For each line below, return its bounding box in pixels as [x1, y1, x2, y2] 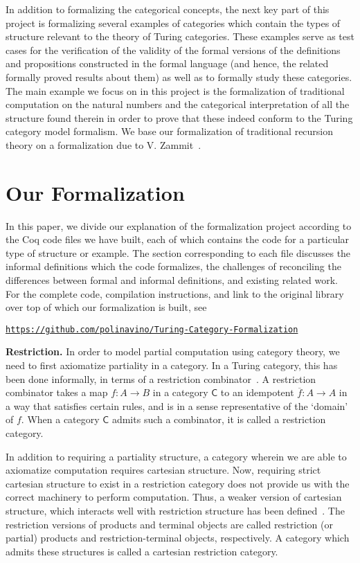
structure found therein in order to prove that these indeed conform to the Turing [6, 110, 353, 125]
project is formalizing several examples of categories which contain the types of [6, 15, 341, 30]
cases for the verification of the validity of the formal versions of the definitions [6, 42, 341, 57]
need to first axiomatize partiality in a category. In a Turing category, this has [6, 358, 338, 373]
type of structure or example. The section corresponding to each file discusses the [6, 245, 351, 260]
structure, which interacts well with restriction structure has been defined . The [6, 503, 345, 517]
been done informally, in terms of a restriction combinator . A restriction [6, 371, 316, 386]
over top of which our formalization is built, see [6, 300, 207, 314]
